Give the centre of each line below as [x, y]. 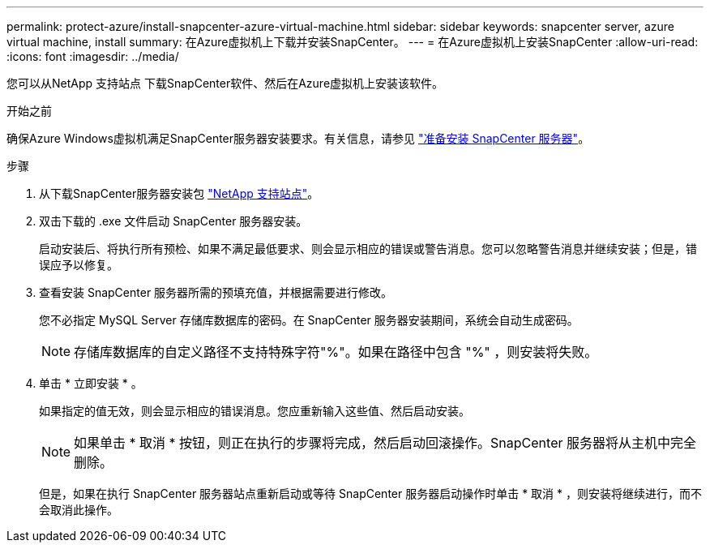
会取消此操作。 [79, 510]
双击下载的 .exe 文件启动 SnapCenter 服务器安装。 [173, 221]
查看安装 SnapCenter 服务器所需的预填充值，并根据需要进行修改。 [216, 292]
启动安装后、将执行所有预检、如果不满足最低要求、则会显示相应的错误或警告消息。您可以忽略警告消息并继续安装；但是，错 [368, 249]
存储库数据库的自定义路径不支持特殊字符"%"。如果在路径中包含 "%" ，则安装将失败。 [336, 352]
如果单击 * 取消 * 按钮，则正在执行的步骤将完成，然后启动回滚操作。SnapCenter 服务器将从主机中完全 [385, 443]
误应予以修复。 [79, 265]
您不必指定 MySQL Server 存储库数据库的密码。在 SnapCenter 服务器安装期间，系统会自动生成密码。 [309, 320]
